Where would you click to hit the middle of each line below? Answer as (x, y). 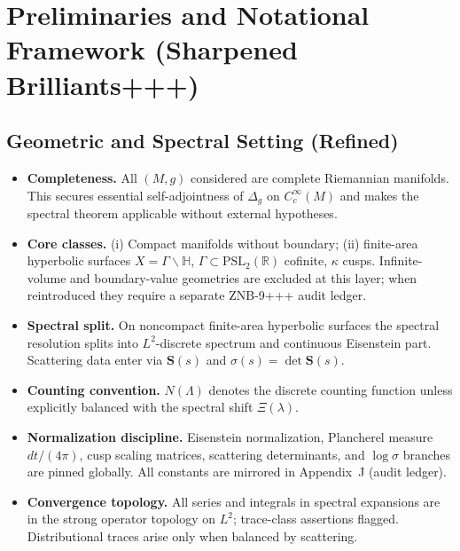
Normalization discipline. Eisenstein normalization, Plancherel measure (230, 436)
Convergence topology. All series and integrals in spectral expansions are (234, 501)
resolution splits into (82, 342)
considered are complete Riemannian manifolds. (320, 177)
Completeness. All (82, 177)
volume (47, 277)
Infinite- (401, 260)
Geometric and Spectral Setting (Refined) (203, 141)
